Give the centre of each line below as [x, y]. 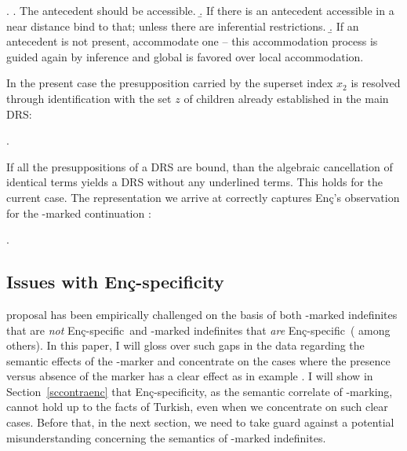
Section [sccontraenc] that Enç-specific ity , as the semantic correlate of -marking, [200, 391]
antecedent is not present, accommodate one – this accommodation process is [192, 41]
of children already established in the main [286, 98]
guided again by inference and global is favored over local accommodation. [185, 56]
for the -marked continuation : [79, 213]
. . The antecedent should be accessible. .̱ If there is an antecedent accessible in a [200, 10]
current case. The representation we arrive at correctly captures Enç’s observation [203, 197]
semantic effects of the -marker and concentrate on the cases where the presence [198, 360]
